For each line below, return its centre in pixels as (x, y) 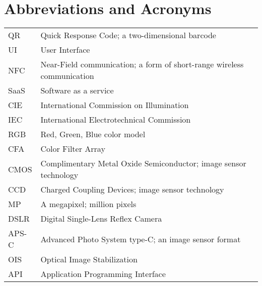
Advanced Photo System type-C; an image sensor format (141, 239)
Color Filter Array (73, 149)
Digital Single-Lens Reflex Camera (101, 219)
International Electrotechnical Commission (116, 120)
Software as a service (77, 90)
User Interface (65, 50)
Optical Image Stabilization (89, 259)
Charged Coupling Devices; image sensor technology (132, 189)
